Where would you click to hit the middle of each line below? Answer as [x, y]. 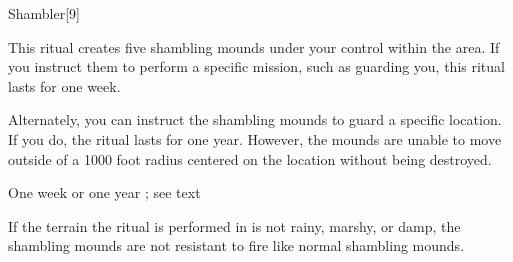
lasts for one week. [64, 85]
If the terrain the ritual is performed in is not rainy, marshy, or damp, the [234, 225]
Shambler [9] [44, 13]
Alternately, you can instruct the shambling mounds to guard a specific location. [255, 119]
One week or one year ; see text [104, 192]
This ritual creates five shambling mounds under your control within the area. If [254, 46]
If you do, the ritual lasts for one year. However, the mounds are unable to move [255, 138]
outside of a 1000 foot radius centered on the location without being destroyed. [250, 158]
